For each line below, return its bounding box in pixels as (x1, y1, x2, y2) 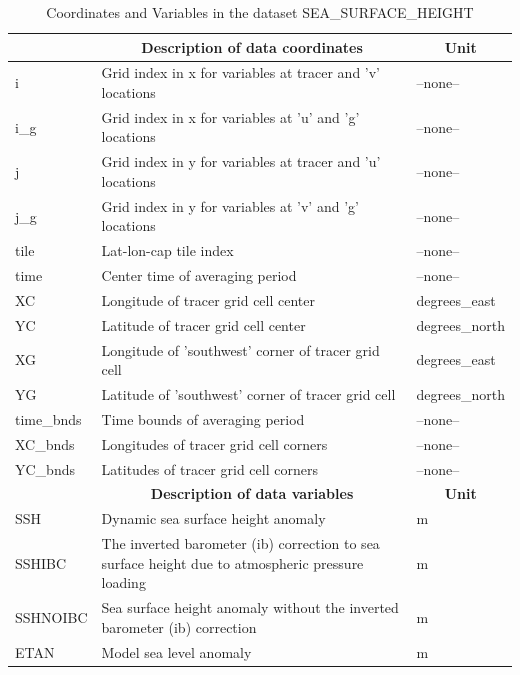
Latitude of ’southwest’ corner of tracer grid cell (101, 384, 396, 404)
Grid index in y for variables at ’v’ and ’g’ (101, 195, 359, 216)
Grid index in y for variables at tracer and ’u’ (101, 151, 381, 172)
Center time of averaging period (101, 265, 297, 286)
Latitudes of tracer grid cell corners (101, 458, 318, 479)
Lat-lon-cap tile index (101, 240, 234, 261)
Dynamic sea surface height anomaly (101, 508, 326, 529)
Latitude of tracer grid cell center (101, 314, 306, 335)
